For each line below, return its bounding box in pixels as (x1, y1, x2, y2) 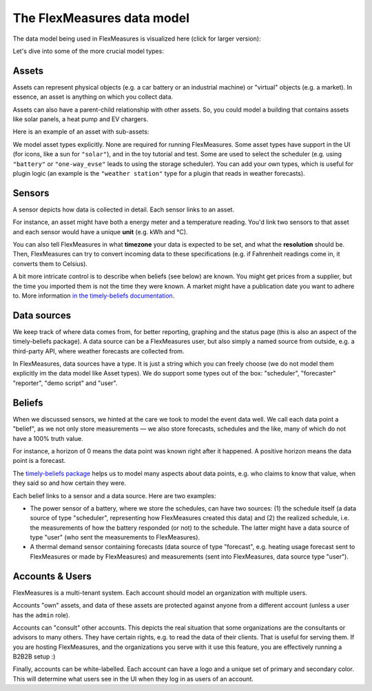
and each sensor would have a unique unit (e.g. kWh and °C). (12, 227, 188, 236)
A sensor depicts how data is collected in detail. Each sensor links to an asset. (12, 205, 234, 214)
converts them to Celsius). (12, 259, 87, 268)
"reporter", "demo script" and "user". (12, 379, 118, 387)
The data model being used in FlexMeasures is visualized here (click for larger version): (12, 34, 261, 43)
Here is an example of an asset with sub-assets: (12, 127, 149, 136)
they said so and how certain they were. (12, 479, 127, 487)
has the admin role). (12, 610, 70, 619)
